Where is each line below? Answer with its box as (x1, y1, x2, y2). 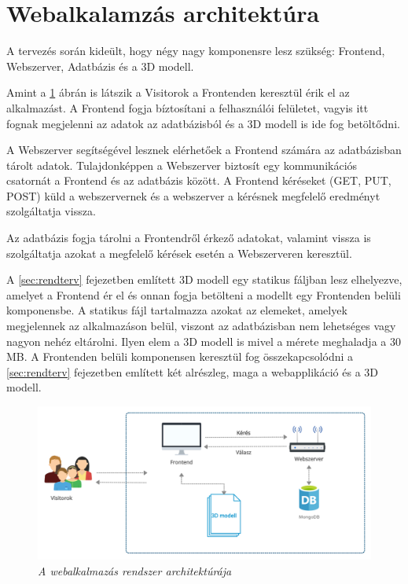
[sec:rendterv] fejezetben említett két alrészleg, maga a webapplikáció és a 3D (6, 363, 378, 380)
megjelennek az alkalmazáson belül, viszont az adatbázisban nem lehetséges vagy (6, 318, 396, 334)
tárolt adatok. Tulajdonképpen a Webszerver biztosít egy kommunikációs (6, 156, 358, 173)
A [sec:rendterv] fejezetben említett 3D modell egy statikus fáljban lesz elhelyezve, (6, 271, 402, 288)
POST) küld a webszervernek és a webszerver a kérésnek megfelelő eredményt (6, 187, 380, 204)
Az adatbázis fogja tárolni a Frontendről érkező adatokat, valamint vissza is (6, 230, 371, 246)
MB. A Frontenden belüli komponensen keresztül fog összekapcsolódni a (6, 348, 354, 365)
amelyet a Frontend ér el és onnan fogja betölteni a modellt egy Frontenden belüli (6, 286, 401, 303)
